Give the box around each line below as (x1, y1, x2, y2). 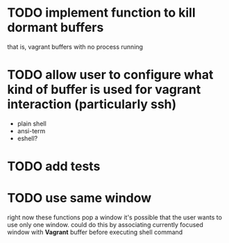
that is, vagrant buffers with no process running (7, 42, 144, 51)
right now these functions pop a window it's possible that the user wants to (7, 213, 222, 221)
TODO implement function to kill (7, 5, 196, 21)
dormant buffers (7, 19, 104, 35)
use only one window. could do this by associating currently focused (7, 221, 203, 228)
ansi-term (17, 126, 46, 135)
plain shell (17, 119, 46, 128)
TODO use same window (7, 190, 152, 206)
